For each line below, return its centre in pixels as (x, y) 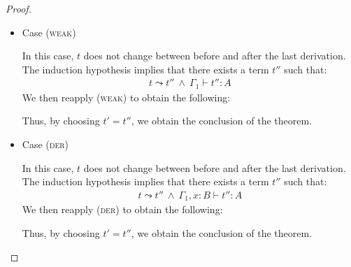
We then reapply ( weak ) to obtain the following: (126, 97)
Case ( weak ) (49, 32)
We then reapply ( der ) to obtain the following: (122, 209)
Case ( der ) (45, 144)
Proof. (19, 8)
